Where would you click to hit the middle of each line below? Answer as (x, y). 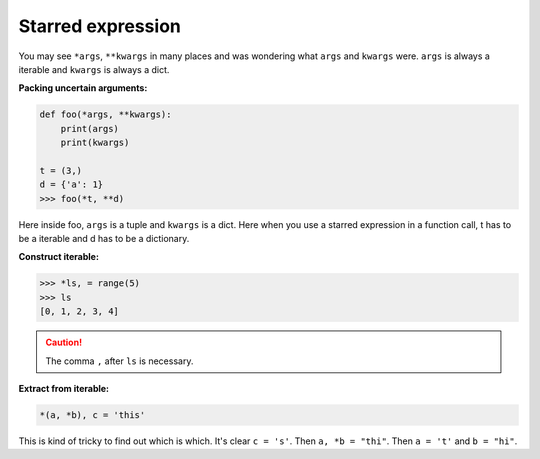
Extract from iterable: (64, 388)
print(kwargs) (95, 143)
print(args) (90, 128)
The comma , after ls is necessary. (119, 361)
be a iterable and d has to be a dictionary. (104, 239)
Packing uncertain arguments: (83, 88)
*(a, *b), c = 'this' (92, 414)
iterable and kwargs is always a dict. (94, 69)
